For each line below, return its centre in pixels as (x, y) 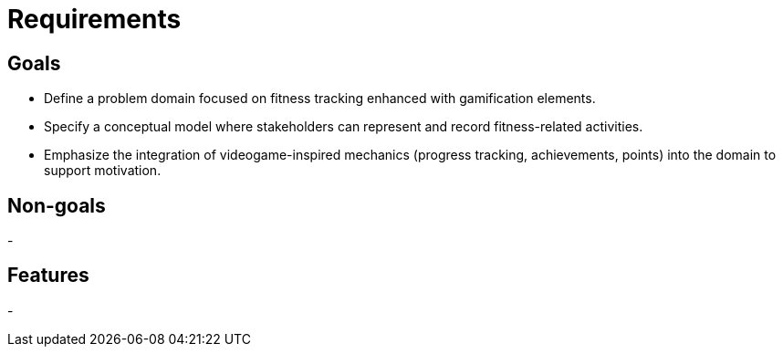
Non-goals (57, 205)
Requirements (94, 19)
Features (48, 276)
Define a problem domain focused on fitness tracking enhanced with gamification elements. (320, 99)
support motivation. (103, 171)
